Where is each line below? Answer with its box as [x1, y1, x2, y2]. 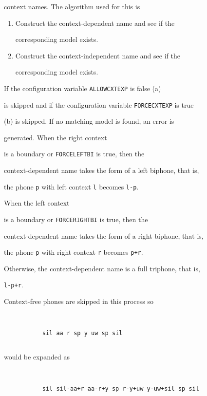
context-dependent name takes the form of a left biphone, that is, [4, 165, 199, 175]
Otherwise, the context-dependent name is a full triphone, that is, [4, 263, 200, 273]
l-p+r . [4, 280, 23, 290]
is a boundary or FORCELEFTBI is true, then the [4, 149, 145, 159]
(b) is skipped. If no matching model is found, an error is [4, 116, 174, 126]
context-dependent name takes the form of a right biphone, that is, [4, 230, 204, 241]
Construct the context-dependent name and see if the [15, 18, 175, 28]
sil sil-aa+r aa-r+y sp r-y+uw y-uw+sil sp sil [42, 385, 199, 393]
